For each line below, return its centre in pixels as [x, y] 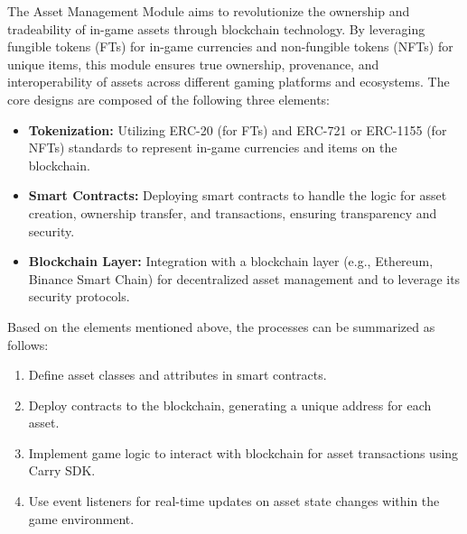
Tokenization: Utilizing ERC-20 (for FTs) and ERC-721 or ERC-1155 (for [238, 129]
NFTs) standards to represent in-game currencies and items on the [213, 147]
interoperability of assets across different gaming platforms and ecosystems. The [229, 82]
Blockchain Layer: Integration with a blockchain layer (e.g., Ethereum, [231, 261]
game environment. [81, 518]
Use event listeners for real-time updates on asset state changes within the [234, 501]
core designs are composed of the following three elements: [168, 99]
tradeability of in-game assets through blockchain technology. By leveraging [216, 28]
